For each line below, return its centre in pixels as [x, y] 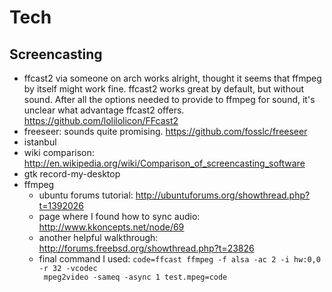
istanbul [40, 142]
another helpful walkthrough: [98, 237]
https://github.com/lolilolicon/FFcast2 [101, 120]
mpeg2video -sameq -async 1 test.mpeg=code [135, 277]
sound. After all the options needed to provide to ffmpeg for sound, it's [169, 99]
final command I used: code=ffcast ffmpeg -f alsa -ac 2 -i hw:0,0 [179, 259]
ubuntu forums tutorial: [86, 195]
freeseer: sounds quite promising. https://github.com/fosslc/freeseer [165, 131]
